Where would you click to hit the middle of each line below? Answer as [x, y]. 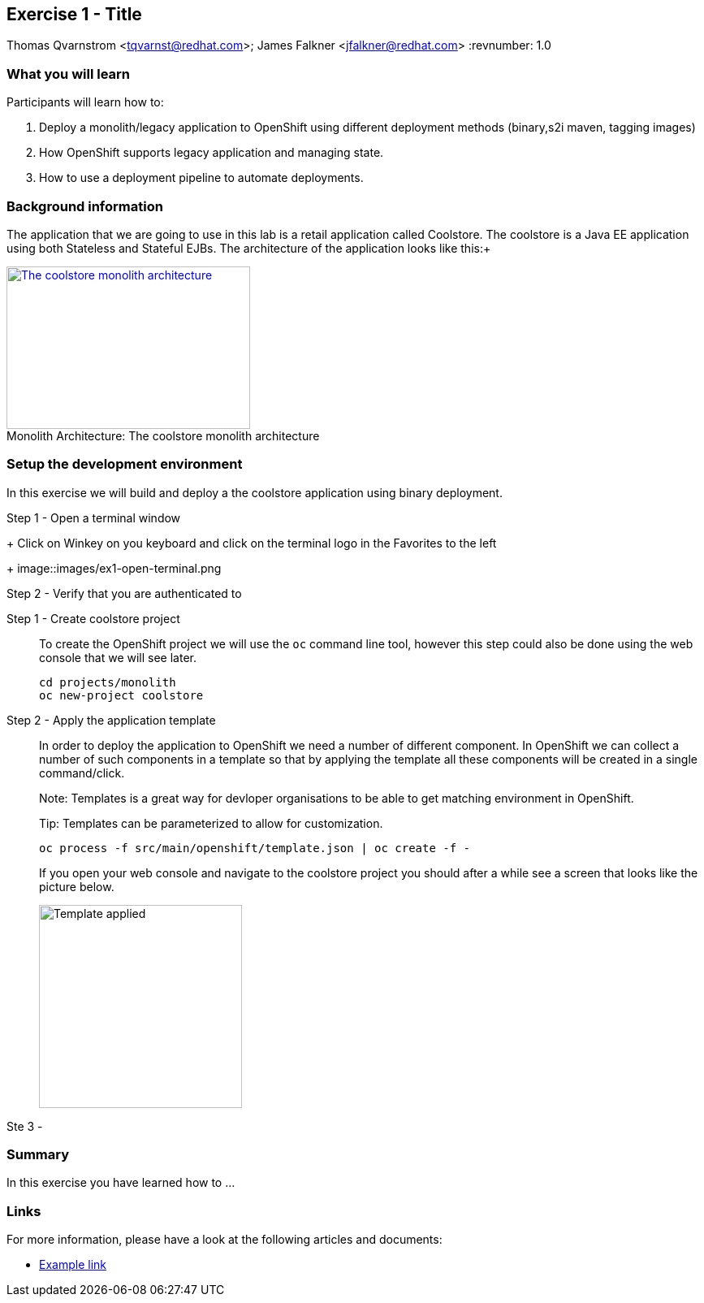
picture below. [77, 886]
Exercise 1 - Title [74, 14]
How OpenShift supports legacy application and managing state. [212, 153]
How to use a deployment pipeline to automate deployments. [201, 178]
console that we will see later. [118, 657]
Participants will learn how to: [85, 102]
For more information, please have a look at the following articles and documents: [225, 1240]
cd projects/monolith [108, 682]
